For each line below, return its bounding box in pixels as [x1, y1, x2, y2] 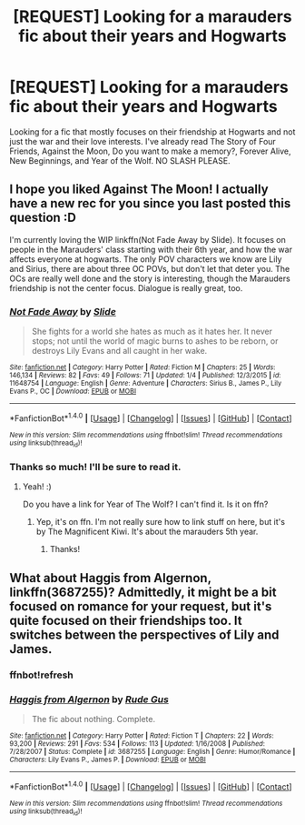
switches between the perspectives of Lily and [9, 627, 280, 642]
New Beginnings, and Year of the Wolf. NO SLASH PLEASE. [9, 155, 231, 166]
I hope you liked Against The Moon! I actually [9, 182, 270, 197]
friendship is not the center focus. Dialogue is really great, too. [9, 282, 243, 293]
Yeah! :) [22, 481, 52, 492]
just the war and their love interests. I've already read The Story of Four [9, 136, 277, 146]
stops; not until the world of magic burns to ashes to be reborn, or [31, 336, 279, 347]
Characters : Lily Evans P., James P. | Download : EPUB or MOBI [9, 755, 206, 764]
